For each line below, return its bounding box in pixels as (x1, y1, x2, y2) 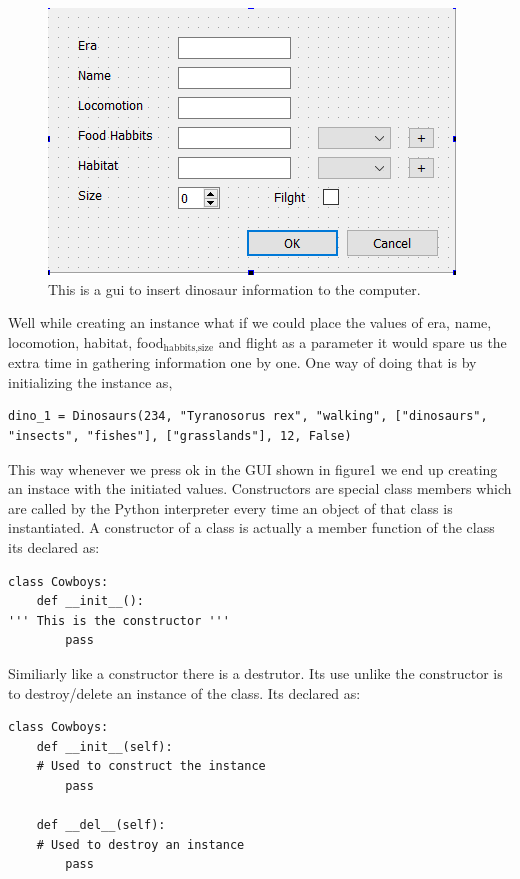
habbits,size (163, 343, 214, 354)
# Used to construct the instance (36, 759, 266, 774)
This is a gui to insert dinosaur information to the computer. (48, 278, 421, 299)
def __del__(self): (36, 818, 166, 833)
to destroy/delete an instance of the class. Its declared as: (8, 682, 361, 703)
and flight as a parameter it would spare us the (218, 331, 507, 352)
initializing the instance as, (8, 371, 173, 392)
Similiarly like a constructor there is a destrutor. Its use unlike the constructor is (8, 662, 503, 683)
